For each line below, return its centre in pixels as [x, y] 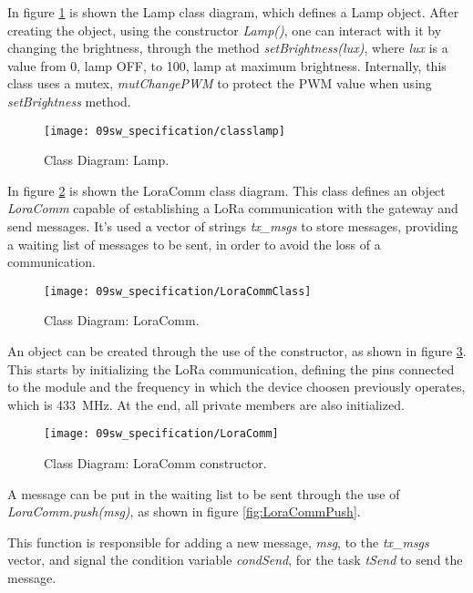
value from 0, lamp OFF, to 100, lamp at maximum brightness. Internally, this [227, 65]
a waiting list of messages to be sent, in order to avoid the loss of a [194, 244]
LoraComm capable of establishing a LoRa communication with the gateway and [233, 208]
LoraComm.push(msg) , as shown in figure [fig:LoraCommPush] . [184, 511]
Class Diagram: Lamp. [107, 160]
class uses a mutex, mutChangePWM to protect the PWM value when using [220, 83]
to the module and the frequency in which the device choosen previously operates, [236, 387]
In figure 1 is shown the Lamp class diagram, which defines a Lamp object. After [233, 12]
